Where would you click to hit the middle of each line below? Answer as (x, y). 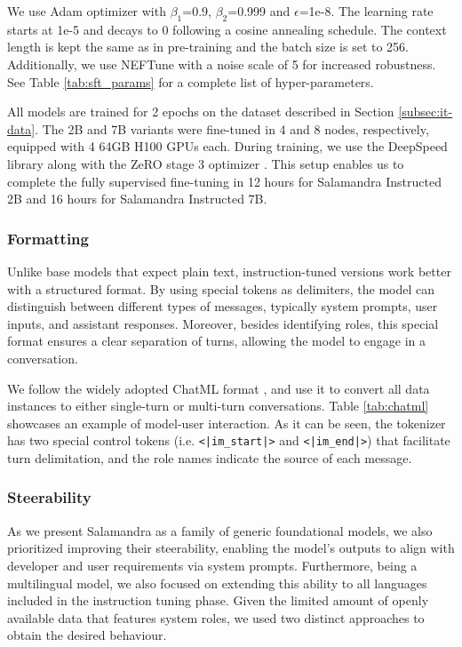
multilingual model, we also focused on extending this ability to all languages (217, 583)
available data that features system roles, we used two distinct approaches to (216, 617)
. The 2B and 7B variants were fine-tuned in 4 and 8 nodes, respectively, (232, 128)
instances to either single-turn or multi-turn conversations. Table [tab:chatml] (218, 406)
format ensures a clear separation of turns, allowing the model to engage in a (217, 341)
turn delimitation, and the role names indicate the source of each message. (210, 457)
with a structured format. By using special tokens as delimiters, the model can (221, 288)
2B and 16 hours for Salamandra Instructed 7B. (137, 199)
